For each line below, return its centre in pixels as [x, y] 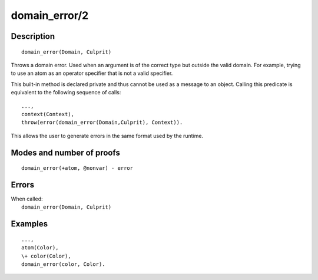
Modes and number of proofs [65, 152]
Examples [29, 224]
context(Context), [48, 114]
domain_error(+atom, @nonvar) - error [77, 168]
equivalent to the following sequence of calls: [66, 93]
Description [33, 36]
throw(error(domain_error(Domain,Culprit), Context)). [102, 123]
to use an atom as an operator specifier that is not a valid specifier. [92, 73]
